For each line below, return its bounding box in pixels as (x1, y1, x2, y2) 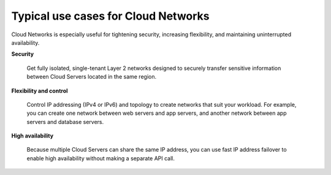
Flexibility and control (11, 87, 68, 95)
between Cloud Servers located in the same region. (26, 73, 156, 80)
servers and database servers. (26, 118, 104, 125)
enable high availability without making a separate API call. (26, 154, 175, 162)
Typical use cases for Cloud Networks (11, 9, 210, 23)
